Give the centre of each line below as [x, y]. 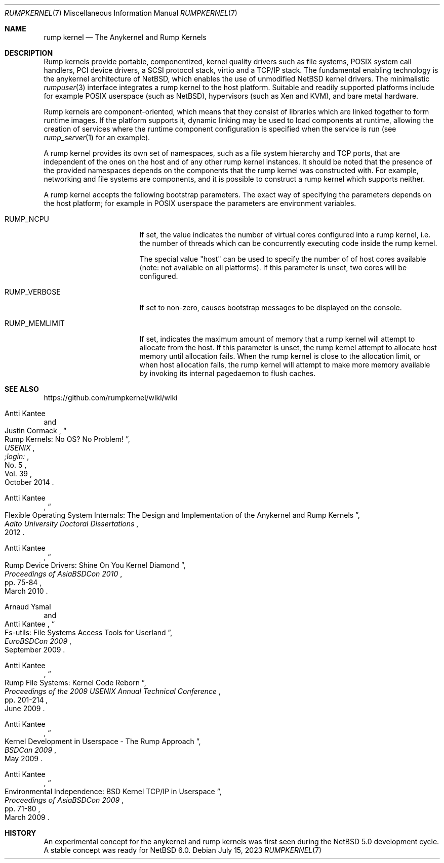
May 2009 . [24, 758]
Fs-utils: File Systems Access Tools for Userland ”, [89, 632]
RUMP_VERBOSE [33, 292]
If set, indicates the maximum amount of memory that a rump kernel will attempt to [277, 339]
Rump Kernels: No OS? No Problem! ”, [67, 439]
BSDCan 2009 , [31, 750]
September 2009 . [35, 650]
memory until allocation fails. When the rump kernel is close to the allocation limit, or [280, 356]
